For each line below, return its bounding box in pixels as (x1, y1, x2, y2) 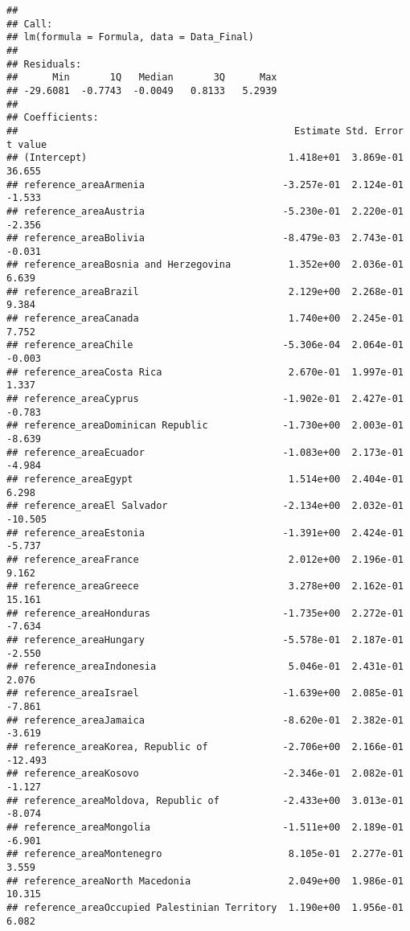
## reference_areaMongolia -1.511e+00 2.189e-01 (6, 822, 404, 834)
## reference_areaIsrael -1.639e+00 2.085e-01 (6, 687, 404, 699)
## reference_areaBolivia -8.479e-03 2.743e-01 (6, 232, 404, 244)
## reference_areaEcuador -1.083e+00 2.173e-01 (6, 446, 404, 458)
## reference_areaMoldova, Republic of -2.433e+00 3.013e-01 (6, 794, 404, 806)
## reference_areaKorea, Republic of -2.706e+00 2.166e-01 (6, 741, 404, 753)
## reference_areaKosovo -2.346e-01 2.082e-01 (6, 768, 404, 780)
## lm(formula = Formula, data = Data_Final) (6, 31, 254, 43)
